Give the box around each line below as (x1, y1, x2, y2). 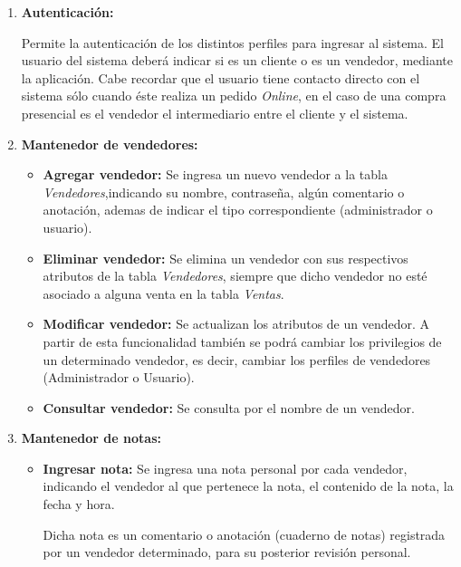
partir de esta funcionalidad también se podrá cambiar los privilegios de (43, 332, 442, 351)
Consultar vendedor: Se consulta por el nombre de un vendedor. (43, 398, 415, 417)
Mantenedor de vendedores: (21, 134, 198, 153)
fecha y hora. (43, 495, 115, 514)
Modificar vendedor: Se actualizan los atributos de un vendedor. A (43, 314, 430, 333)
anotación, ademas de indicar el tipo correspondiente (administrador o (43, 200, 433, 219)
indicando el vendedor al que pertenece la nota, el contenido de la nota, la (43, 476, 454, 495)
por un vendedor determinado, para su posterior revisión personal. (43, 543, 411, 562)
